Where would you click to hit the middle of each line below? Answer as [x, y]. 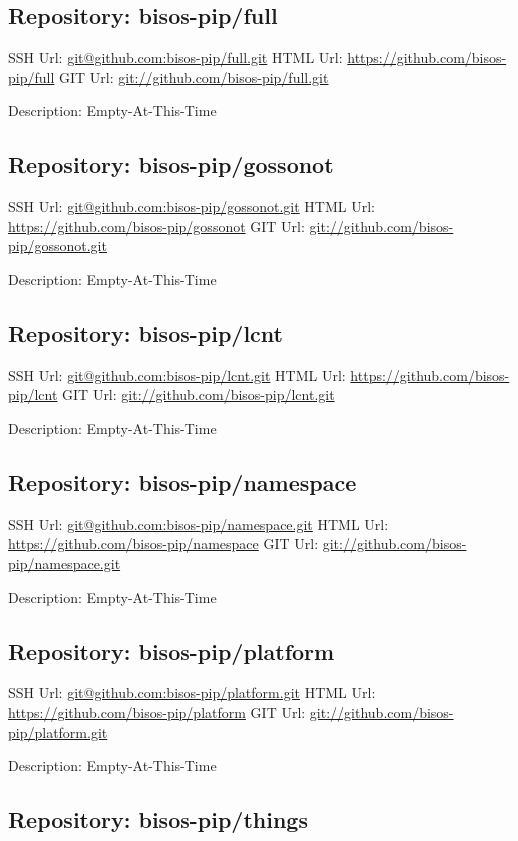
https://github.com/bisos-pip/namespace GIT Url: [163, 543]
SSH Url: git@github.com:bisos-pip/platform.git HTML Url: [192, 692]
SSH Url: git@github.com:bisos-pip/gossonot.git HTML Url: [191, 206]
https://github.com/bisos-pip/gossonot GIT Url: [156, 225]
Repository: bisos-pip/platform [171, 650]
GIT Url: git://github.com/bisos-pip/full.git [193, 76]
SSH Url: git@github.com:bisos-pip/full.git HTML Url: [175, 57]
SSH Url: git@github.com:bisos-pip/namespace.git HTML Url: [198, 523]
